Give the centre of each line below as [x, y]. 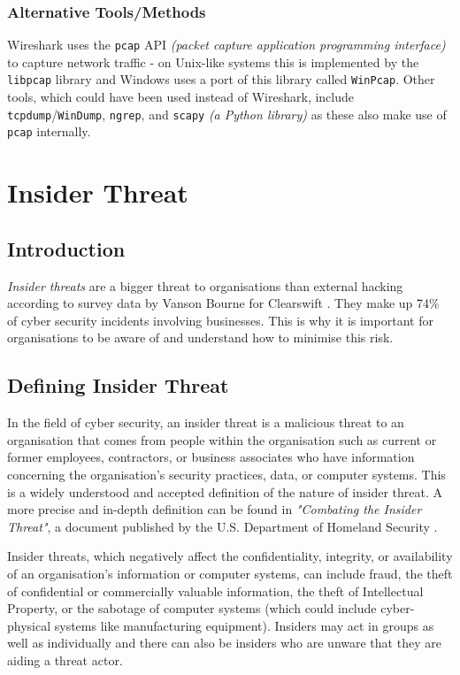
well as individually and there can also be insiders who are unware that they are [224, 643]
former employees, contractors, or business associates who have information [211, 457]
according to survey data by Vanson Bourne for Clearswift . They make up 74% [223, 303]
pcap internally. [49, 131]
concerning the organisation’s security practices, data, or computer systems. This [226, 474]
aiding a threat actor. [65, 660]
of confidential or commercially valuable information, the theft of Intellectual [215, 591]
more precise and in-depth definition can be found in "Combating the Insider [215, 509]
